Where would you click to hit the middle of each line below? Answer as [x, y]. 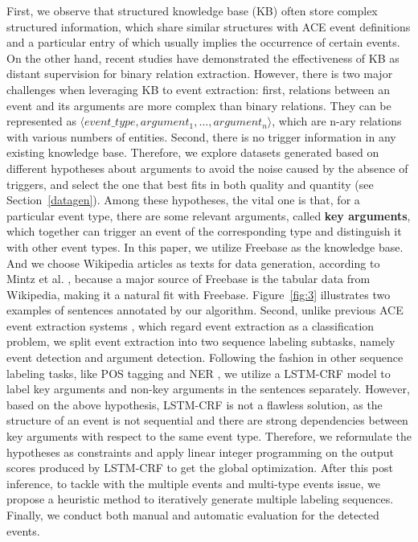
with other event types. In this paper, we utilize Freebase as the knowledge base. [205, 246]
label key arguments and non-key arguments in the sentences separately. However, [208, 389]
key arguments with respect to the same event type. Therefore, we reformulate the [209, 436]
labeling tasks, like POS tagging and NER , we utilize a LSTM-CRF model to [199, 373]
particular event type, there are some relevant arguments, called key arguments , [209, 215]
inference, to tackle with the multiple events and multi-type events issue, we [194, 483]
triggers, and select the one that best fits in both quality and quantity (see [190, 184]
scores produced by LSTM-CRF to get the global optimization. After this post [200, 468]
